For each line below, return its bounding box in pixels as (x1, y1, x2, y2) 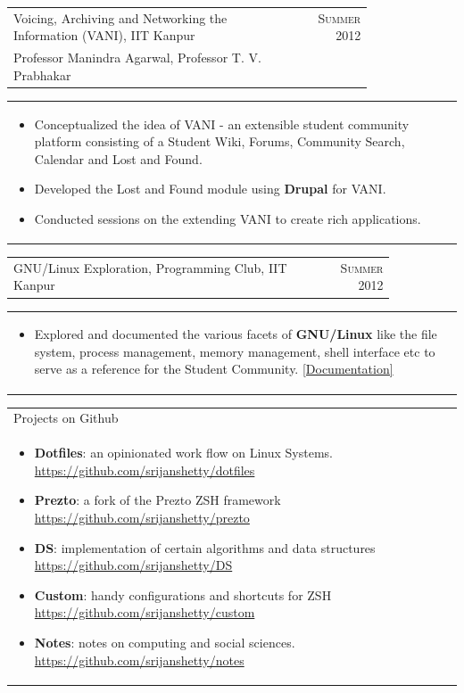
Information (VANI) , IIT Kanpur (13, 26, 195, 45)
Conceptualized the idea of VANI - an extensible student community (34, 114, 410, 133)
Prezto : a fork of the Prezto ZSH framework (34, 491, 281, 509)
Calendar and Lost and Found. (34, 149, 203, 168)
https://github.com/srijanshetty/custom (34, 603, 255, 622)
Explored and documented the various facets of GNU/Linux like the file (34, 325, 437, 343)
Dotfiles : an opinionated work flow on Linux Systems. (34, 443, 334, 462)
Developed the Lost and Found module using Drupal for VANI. (34, 179, 386, 198)
